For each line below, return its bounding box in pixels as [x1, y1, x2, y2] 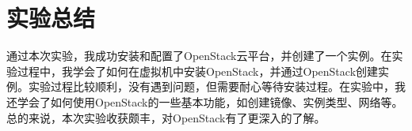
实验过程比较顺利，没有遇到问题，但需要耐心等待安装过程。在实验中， [28, 78, 395, 95]
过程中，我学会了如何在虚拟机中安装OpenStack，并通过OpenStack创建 [17, 62, 379, 79]
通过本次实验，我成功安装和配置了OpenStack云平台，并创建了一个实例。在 [6, 47, 392, 64]
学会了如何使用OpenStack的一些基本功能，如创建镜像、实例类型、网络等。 [17, 93, 403, 110]
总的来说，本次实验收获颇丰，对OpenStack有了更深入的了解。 [6, 109, 326, 125]
